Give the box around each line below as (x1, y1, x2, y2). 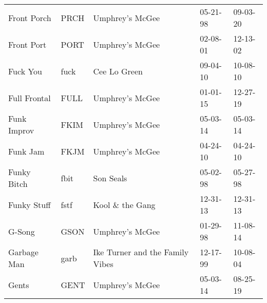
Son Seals (93, 172, 127, 184)
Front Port (8, 38, 47, 50)
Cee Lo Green (93, 65, 143, 77)
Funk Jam (8, 145, 45, 157)
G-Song (8, 225, 35, 237)
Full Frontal (8, 91, 51, 104)
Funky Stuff (8, 198, 51, 211)
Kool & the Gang (93, 198, 156, 211)
